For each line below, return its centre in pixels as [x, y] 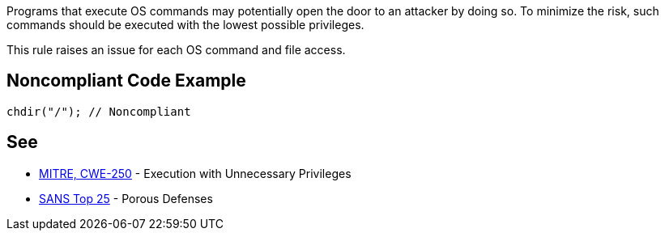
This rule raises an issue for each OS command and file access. [176, 50]
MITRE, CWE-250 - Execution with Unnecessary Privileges [195, 173]
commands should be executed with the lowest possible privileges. [185, 25]
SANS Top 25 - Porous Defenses [126, 198]
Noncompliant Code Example [126, 81]
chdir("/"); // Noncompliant [99, 111]
